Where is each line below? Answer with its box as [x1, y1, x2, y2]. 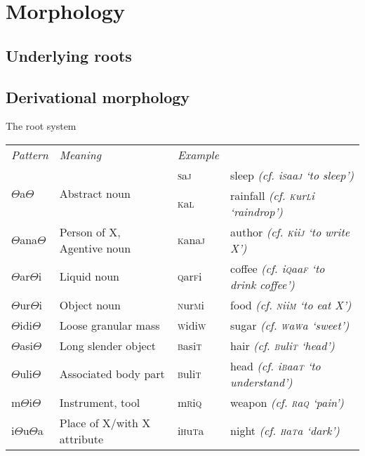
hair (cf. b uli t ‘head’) [230, 337, 335, 354]
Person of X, [59, 223, 121, 240]
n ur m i [177, 296, 204, 313]
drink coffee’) [230, 276, 295, 293]
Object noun [59, 296, 121, 313]
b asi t [177, 337, 202, 354]
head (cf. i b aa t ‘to [230, 357, 321, 374]
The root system [6, 119, 77, 133]
